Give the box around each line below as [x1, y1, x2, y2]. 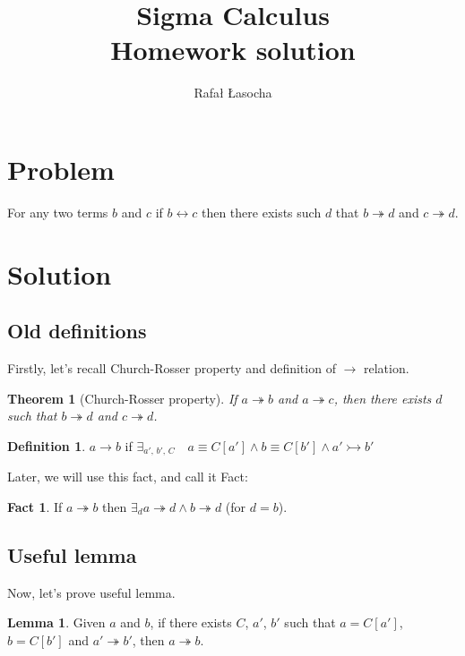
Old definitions [7, 317, 147, 345]
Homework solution [110, 31, 356, 68]
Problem [7, 150, 115, 187]
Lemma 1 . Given [7, 613, 106, 632]
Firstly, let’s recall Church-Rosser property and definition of [7, 359, 336, 378]
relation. [363, 359, 409, 378]
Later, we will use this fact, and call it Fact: [7, 467, 248, 486]
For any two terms [7, 202, 108, 221]
